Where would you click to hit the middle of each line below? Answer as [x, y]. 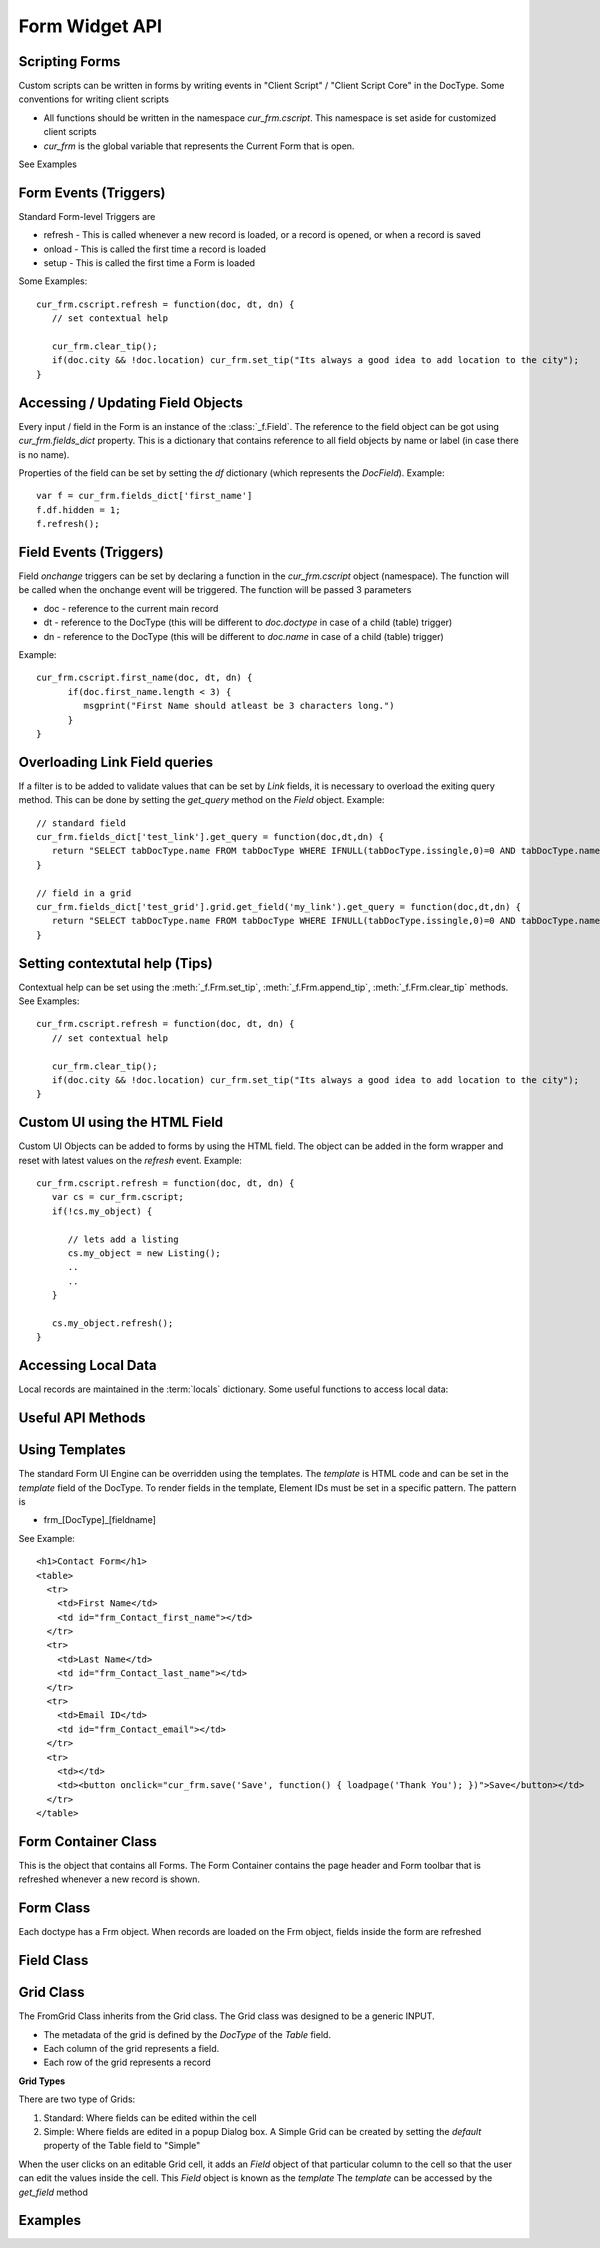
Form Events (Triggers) [92, 192]
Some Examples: [53, 281]
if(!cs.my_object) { [102, 1211]
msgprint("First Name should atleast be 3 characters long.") [239, 706]
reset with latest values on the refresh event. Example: [130, 1160]
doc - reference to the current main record [131, 608]
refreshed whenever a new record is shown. [109, 1879]
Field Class [53, 1960]
